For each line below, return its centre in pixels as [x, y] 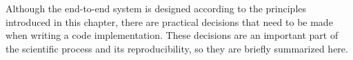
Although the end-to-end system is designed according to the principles [156, 8]
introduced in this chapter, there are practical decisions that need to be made [169, 21]
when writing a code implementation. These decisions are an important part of [172, 35]
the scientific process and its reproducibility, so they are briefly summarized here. [177, 48]
